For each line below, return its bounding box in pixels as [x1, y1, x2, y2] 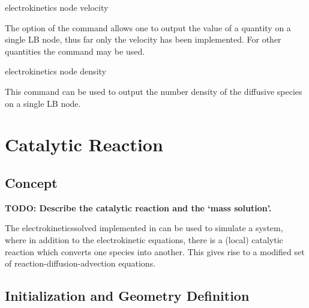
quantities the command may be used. [5, 44, 145, 57]
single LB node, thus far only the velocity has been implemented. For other [5, 33, 281, 46]
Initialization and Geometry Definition [5, 286, 250, 305]
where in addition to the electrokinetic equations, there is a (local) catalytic [5, 233, 283, 246]
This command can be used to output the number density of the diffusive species [5, 85, 302, 97]
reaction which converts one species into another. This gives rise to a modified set [5, 245, 305, 258]
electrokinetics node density [5, 65, 106, 77]
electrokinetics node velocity [5, 1, 109, 13]
